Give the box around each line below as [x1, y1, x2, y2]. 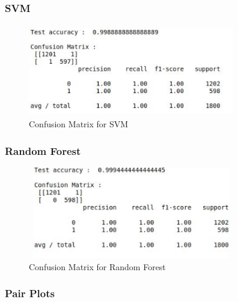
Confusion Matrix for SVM [29, 117, 129, 130]
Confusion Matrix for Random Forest [29, 260, 166, 273]
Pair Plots [5, 286, 55, 301]
